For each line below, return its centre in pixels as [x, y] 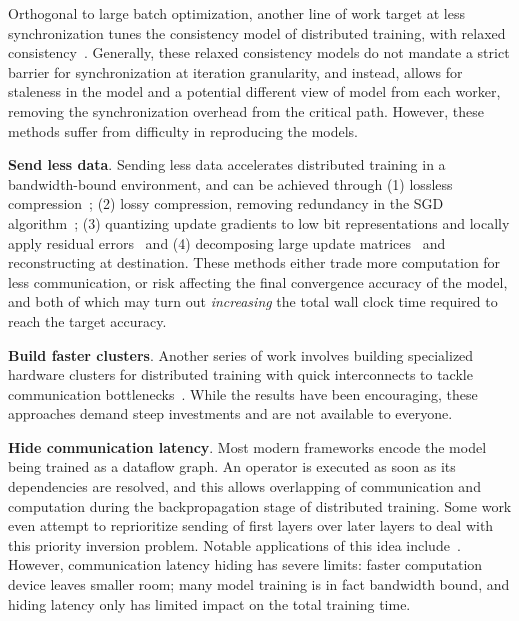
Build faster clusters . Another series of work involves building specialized [241, 354]
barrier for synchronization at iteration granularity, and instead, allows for [235, 71]
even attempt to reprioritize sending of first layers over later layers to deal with [251, 525]
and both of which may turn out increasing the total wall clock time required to [253, 301]
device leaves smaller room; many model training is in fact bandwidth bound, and [259, 584]
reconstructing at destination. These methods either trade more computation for [254, 262]
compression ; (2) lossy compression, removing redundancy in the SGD [226, 203]
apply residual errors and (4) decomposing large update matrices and [227, 242]
